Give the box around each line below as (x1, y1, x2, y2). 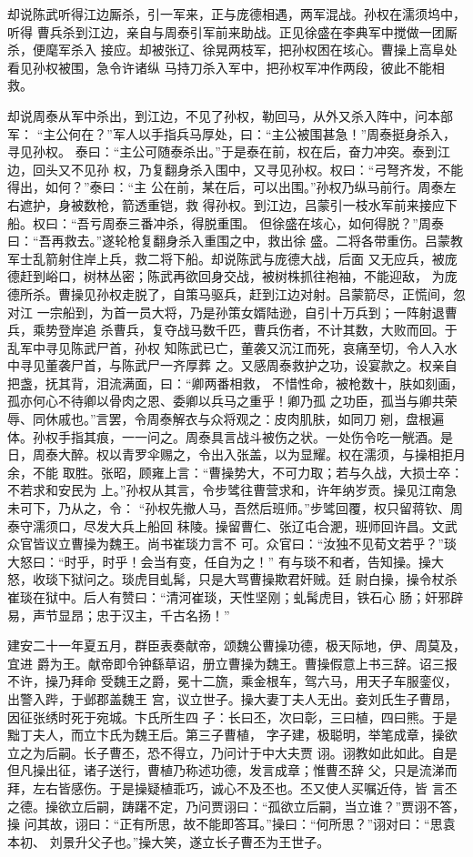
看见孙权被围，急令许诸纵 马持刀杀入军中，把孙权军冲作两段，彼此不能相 (7, 57, 445, 76)
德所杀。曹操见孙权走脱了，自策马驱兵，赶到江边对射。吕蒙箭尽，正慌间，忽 (7, 284, 466, 303)
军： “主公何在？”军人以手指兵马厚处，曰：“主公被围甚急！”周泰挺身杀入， (7, 124, 457, 143)
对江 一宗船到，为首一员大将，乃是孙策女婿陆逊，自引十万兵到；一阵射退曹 (7, 302, 458, 321)
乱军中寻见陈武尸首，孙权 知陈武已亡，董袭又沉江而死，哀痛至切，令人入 (7, 338, 445, 357)
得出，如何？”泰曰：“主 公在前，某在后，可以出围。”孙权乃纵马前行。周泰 (7, 177, 444, 197)
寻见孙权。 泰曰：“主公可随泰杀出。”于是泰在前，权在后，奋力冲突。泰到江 (7, 142, 450, 161)
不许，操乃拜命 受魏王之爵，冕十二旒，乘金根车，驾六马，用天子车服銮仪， (7, 671, 458, 691)
